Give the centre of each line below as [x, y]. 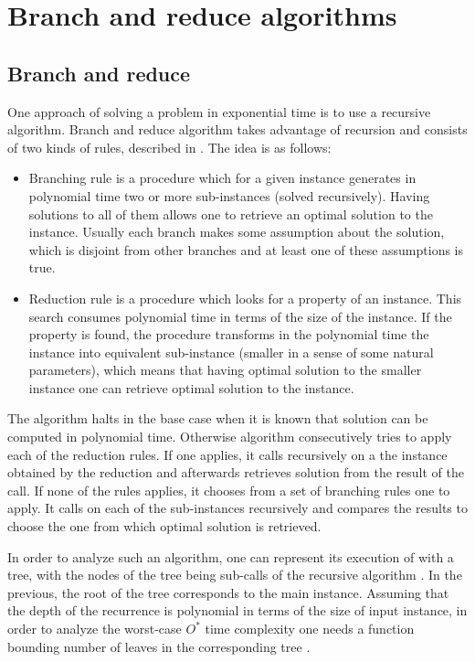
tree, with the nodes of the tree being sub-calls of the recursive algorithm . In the [235, 575]
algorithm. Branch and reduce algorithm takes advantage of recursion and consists [237, 129]
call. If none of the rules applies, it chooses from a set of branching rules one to [229, 490]
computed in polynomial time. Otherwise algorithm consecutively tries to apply [230, 437]
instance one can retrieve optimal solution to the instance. [191, 387]
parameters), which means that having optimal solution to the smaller [225, 370]
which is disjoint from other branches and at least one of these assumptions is [246, 249]
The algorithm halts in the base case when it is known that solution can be [218, 418]
